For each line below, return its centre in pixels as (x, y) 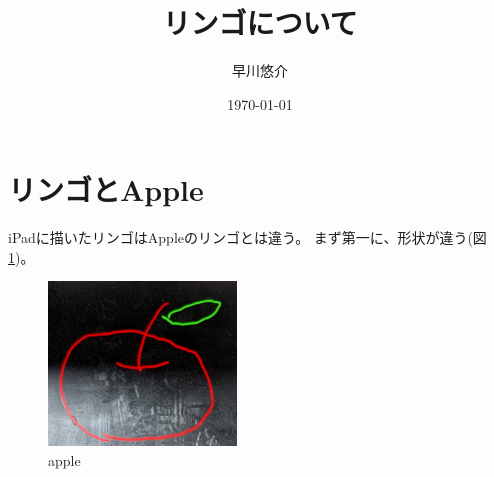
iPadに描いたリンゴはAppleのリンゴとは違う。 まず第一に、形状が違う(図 (247, 237)
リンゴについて (260, 22)
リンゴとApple (106, 189)
